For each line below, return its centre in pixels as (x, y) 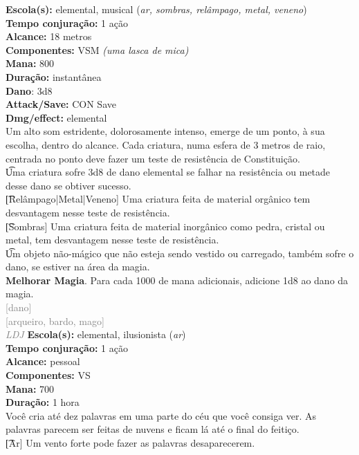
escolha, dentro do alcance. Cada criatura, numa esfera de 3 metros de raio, (166, 144)
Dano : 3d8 (29, 90)
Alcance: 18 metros (49, 36)
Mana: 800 (30, 63)
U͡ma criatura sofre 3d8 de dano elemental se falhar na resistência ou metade (168, 172)
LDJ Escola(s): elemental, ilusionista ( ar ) (96, 334)
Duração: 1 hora (43, 402)
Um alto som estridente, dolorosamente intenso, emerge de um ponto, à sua (165, 131)
